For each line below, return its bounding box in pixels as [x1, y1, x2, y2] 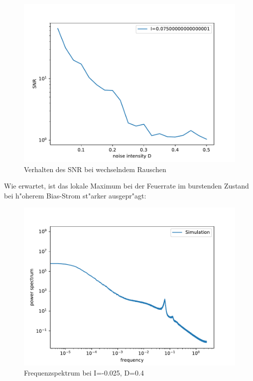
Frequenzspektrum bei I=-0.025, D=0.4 [24, 367, 144, 378]
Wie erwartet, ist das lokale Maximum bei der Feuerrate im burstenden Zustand [4, 181, 249, 191]
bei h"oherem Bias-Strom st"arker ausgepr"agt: [4, 190, 146, 200]
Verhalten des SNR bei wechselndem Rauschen [24, 164, 166, 174]
